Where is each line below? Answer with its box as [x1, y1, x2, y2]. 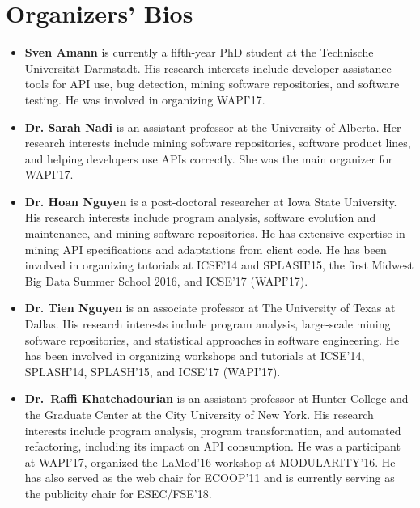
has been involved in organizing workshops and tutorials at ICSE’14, [24, 347, 365, 364]
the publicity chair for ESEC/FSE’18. [24, 485, 212, 502]
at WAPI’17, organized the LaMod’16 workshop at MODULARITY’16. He [24, 453, 396, 470]
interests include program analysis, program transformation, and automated [24, 421, 401, 438]
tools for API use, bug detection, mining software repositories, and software [24, 75, 400, 92]
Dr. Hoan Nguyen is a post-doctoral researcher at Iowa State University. [24, 193, 397, 210]
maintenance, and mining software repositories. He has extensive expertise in [24, 225, 405, 242]
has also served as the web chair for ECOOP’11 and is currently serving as [24, 469, 395, 486]
